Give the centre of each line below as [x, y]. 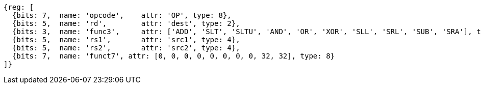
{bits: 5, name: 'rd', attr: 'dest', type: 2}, [126, 23]
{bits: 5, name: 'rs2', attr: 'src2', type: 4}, [126, 48]
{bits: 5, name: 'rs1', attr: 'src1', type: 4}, [126, 40]
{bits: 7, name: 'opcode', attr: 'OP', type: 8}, [122, 15]
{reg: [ [19, 7]
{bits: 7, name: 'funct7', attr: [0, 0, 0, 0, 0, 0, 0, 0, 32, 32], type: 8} [173, 56]
